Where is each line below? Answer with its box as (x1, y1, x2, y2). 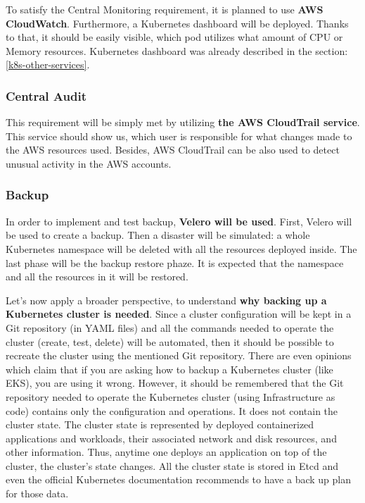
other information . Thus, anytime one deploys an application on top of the (6, 445, 327, 459)
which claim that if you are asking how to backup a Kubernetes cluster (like (6, 361, 333, 376)
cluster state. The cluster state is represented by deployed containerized (6, 417, 314, 432)
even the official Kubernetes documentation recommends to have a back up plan (6, 472, 351, 487)
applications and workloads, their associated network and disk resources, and (6, 430, 337, 445)
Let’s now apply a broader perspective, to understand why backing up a (6, 292, 327, 307)
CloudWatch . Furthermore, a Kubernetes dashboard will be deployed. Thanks (6, 15, 349, 30)
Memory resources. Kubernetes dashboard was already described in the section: (6, 43, 348, 58)
